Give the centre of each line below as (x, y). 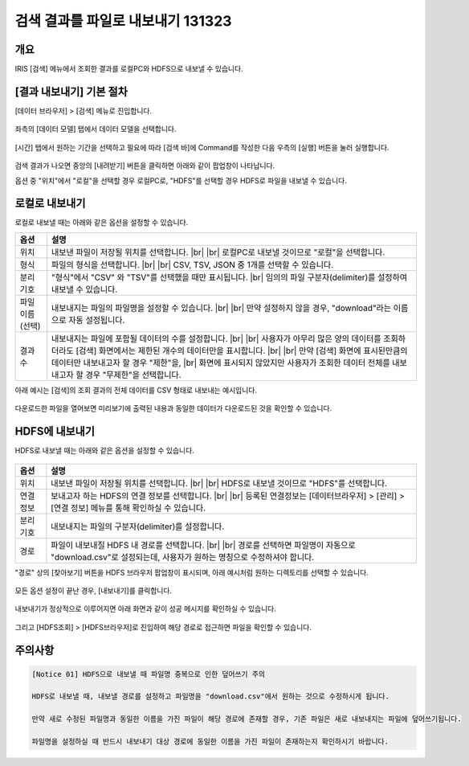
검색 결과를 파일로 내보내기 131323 (123, 21)
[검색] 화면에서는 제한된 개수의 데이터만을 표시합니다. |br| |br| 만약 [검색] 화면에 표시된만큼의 (242, 350)
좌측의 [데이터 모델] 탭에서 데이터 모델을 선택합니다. (96, 129)
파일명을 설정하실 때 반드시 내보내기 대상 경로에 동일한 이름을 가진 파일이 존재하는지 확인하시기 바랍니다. (210, 742)
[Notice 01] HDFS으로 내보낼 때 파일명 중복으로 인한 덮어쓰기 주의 (148, 674)
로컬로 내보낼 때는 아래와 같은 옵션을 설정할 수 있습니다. (102, 223)
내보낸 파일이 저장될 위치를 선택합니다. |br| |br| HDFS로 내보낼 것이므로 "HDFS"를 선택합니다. (219, 483)
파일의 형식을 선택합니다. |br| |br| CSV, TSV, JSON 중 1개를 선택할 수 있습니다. (192, 264)
